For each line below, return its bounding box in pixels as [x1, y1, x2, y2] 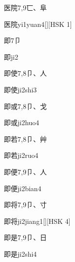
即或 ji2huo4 [4, 117, 39, 128]
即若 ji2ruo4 [4, 150, 38, 160]
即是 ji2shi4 [4, 248, 37, 259]
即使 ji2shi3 [4, 84, 37, 94]
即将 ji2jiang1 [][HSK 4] [4, 216, 71, 226]
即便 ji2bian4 [4, 183, 41, 193]
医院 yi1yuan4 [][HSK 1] [4, 19, 72, 29]
